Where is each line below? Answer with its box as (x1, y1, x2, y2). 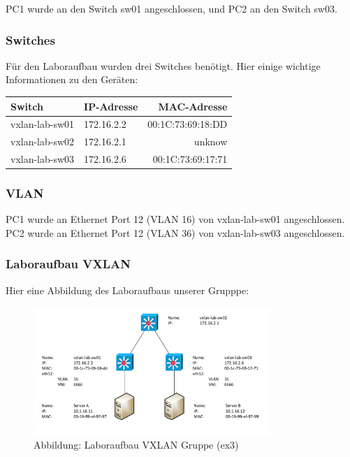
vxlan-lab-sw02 (10, 134, 75, 149)
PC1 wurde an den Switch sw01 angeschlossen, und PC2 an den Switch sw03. (6, 1, 337, 15)
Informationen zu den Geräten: (6, 72, 138, 87)
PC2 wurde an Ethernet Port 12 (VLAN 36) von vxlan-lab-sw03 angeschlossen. (6, 225, 345, 240)
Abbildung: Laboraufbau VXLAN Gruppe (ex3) (34, 437, 239, 451)
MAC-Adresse (158, 99, 228, 113)
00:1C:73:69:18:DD (147, 117, 228, 131)
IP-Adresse (84, 99, 138, 113)
